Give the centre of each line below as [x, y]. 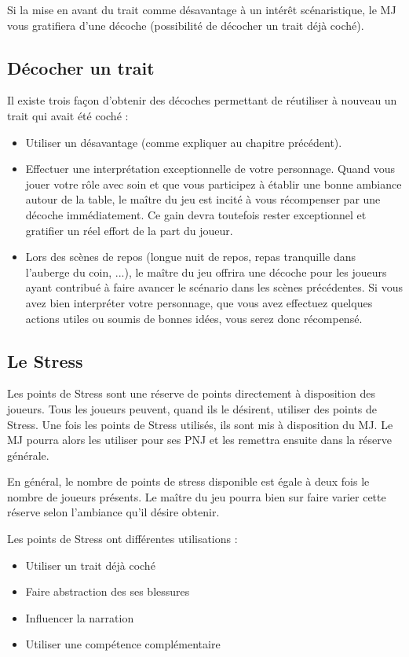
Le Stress [45, 360]
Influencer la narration [80, 617]
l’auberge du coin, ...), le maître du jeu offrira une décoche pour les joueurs [206, 272]
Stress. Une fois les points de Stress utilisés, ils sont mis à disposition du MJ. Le [200, 424]
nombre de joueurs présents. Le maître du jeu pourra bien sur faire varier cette [197, 496]
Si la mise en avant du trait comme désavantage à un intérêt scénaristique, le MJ [202, 9]
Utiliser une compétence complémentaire [123, 644]
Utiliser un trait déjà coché [90, 565]
